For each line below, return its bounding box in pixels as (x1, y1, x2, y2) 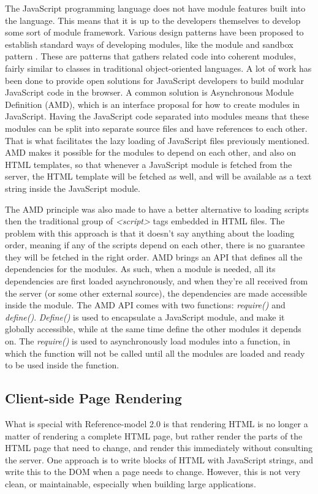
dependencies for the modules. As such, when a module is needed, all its (5, 262, 276, 275)
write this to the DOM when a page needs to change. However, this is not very (5, 465, 301, 478)
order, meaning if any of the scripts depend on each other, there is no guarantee (5, 238, 305, 251)
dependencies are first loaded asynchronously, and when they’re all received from (5, 275, 308, 287)
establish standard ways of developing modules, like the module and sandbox (5, 37, 293, 50)
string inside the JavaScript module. (5, 181, 140, 194)
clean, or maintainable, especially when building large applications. (5, 477, 256, 490)
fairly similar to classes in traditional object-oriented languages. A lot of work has (5, 61, 312, 74)
